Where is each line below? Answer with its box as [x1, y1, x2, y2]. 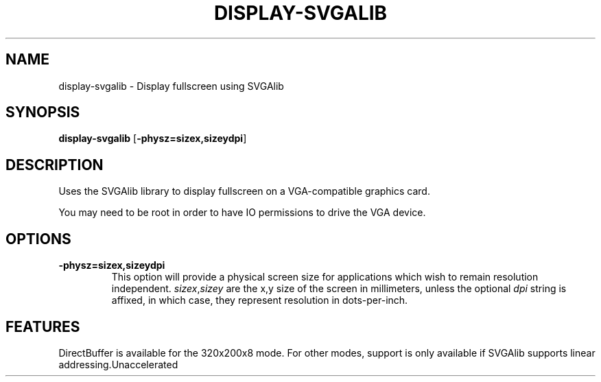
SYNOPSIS [5, 104, 80, 121]
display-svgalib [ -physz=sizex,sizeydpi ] [58, 132, 247, 145]
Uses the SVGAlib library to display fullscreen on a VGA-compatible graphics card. [58, 185, 430, 198]
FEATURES [5, 318, 80, 335]
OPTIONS [5, 230, 71, 248]
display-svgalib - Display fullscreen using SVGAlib [58, 80, 284, 92]
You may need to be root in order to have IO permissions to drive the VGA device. [58, 206, 426, 219]
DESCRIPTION [5, 156, 104, 174]
